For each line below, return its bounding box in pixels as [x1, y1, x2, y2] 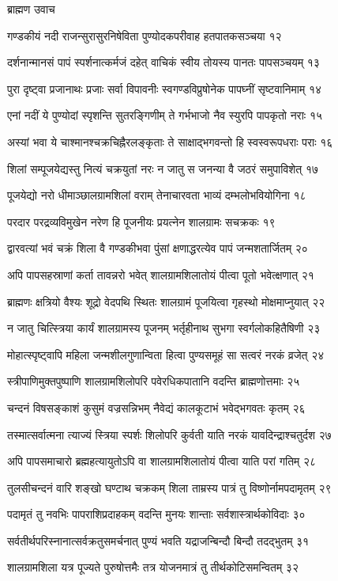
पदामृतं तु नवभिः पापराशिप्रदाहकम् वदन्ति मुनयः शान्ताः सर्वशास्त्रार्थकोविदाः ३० [7, 506, 306, 522]
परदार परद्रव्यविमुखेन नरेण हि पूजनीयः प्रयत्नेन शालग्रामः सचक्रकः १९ [7, 213, 276, 230]
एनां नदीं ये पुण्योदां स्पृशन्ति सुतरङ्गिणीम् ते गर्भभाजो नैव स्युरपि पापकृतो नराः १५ [7, 107, 322, 123]
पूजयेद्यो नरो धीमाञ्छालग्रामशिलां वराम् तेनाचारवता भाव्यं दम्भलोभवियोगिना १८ [7, 187, 306, 203]
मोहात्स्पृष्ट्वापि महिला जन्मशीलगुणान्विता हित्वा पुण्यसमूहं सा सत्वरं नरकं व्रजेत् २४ [7, 346, 325, 363]
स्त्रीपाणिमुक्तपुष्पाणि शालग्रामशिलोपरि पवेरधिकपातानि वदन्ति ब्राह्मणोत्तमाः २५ [7, 373, 300, 389]
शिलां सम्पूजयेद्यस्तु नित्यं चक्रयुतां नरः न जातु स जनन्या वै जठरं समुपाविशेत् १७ [7, 160, 319, 177]
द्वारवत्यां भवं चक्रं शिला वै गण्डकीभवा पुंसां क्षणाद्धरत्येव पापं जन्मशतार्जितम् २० [7, 240, 308, 256]
